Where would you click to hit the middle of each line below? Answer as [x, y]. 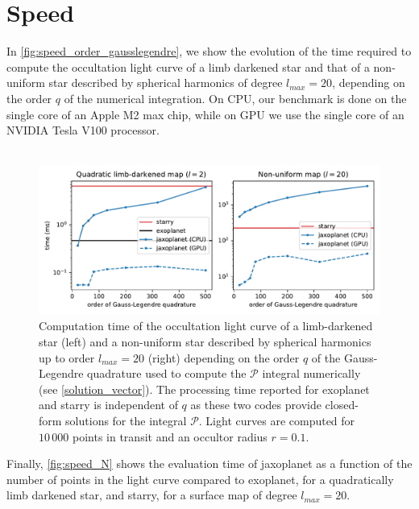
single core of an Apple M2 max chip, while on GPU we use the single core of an [205, 114]
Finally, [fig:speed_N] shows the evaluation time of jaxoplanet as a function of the [209, 463]
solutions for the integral [126, 420]
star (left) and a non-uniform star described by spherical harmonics [205, 341]
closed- [342, 405]
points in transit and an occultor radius [170, 436]
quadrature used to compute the [167, 373]
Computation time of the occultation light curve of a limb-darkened [206, 326]
